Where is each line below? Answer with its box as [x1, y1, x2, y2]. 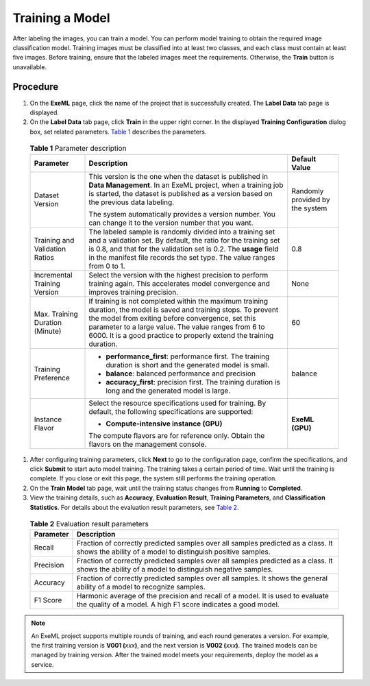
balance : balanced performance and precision [106, 369, 256, 378]
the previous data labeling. [88, 197, 175, 207]
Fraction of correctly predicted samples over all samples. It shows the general [76, 574, 328, 583]
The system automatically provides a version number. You [88, 209, 275, 219]
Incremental [34, 270, 73, 280]
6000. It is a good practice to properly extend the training [88, 330, 274, 340]
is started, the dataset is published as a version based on [88, 188, 273, 198]
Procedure [12, 81, 59, 93]
